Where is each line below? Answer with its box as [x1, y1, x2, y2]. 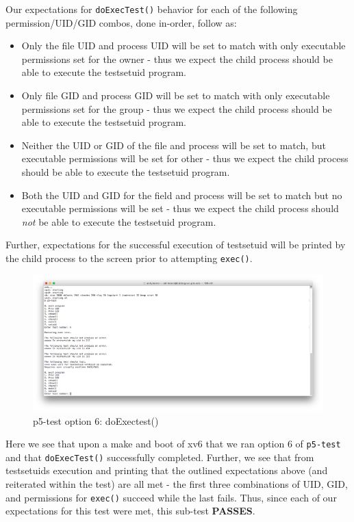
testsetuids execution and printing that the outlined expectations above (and [5, 463, 328, 478]
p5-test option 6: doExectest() [33, 413, 159, 428]
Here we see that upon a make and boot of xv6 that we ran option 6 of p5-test [5, 436, 341, 451]
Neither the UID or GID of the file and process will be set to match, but [21, 138, 326, 152]
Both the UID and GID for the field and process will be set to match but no [21, 187, 342, 202]
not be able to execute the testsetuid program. [21, 214, 216, 229]
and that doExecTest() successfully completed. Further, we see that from [5, 449, 314, 464]
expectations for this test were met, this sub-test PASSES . [5, 504, 255, 518]
